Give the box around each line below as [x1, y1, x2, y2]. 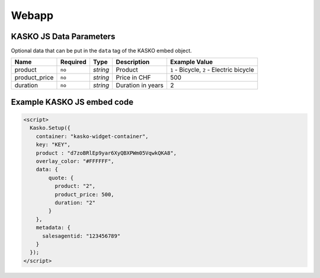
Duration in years [116, 81, 164, 90]
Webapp [11, 9, 53, 22]
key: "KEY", [36, 141, 71, 148]
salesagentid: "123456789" [42, 232, 121, 239]
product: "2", [54, 183, 96, 190]
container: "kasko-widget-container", [36, 133, 149, 139]
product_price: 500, [54, 191, 115, 198]
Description [116, 58, 150, 66]
